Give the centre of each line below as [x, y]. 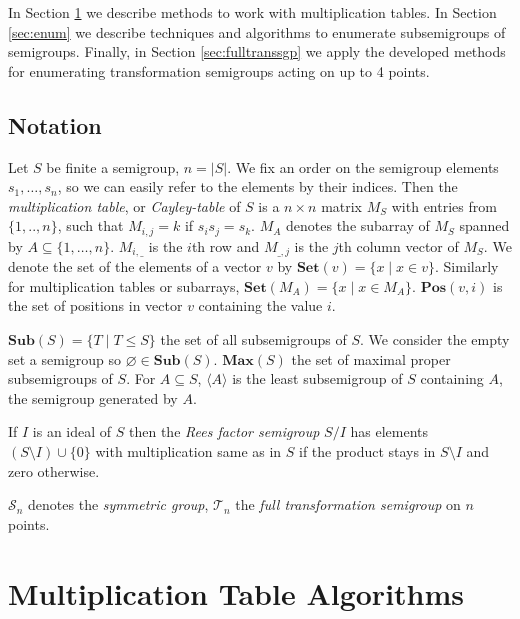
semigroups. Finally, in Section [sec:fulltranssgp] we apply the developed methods [257, 51]
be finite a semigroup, [113, 166]
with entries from [444, 205]
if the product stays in [367, 451]
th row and [225, 245]
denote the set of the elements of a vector [135, 266]
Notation [55, 124]
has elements [389, 431]
